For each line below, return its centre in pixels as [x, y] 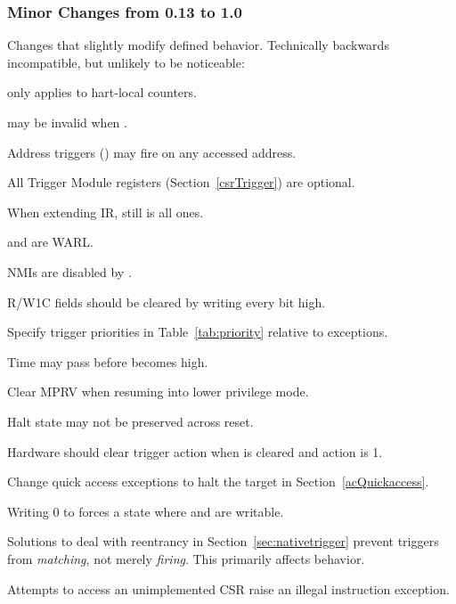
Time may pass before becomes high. [108, 361]
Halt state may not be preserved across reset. [130, 421]
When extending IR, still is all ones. [106, 212]
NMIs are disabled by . [69, 271]
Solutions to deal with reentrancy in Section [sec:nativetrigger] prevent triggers [223, 541]
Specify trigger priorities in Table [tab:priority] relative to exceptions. [198, 332]
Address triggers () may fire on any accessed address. [152, 152]
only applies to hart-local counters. [102, 92]
